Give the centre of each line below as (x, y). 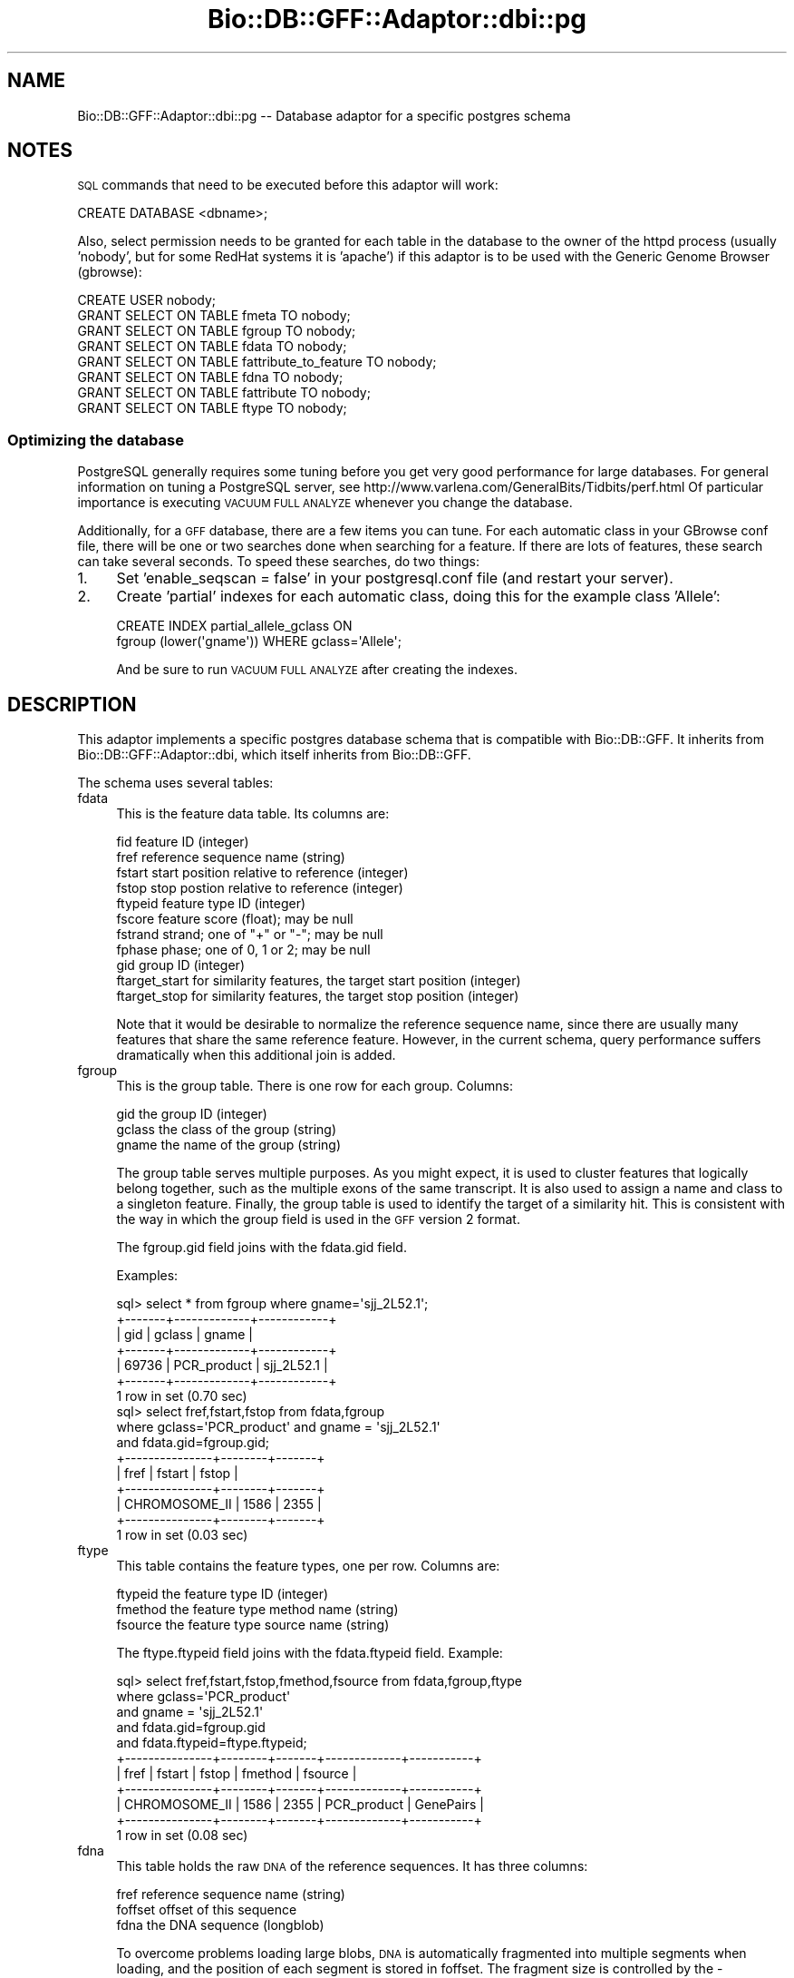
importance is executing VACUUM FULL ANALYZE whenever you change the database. (325, 503)
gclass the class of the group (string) (226, 1130)
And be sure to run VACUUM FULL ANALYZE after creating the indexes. (317, 670)
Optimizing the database (96, 440)
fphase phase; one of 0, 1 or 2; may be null (243, 950)
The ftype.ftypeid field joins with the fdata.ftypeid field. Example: (310, 1653)
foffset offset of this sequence (207, 1910)
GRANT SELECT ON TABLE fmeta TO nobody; (214, 316)
